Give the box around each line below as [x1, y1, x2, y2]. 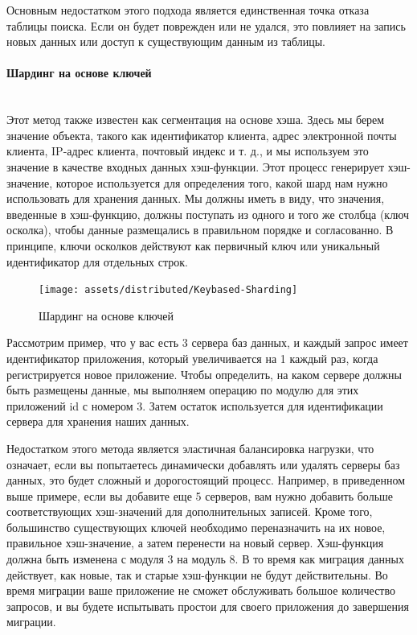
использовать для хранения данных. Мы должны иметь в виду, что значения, [6, 190, 385, 207]
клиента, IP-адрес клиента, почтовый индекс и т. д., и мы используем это [6, 142, 369, 159]
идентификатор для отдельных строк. [6, 253, 188, 270]
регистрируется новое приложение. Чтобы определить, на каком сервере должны [6, 365, 402, 382]
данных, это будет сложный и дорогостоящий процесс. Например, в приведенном [6, 472, 406, 489]
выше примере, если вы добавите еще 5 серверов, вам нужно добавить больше [6, 487, 394, 504]
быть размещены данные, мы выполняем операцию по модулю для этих [6, 381, 359, 398]
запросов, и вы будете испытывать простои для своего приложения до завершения [6, 597, 409, 614]
